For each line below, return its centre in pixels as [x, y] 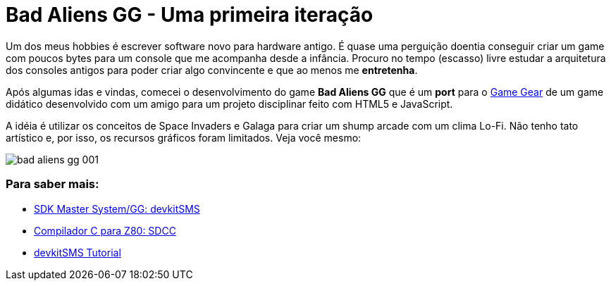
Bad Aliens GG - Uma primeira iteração [190, 15]
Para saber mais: [53, 184]
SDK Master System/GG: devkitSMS [117, 209]
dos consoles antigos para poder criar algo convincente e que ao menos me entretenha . [212, 70]
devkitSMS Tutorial [78, 252]
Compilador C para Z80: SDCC [105, 230]
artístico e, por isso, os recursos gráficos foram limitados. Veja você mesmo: [184, 137]
